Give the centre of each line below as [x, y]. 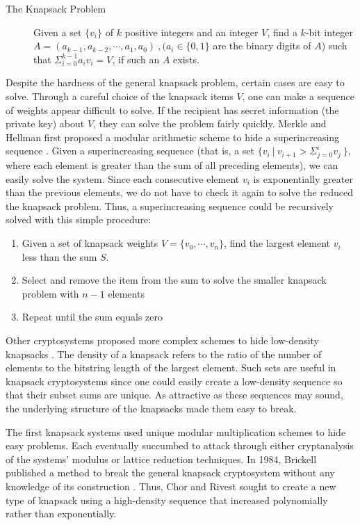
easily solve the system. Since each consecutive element [123, 178]
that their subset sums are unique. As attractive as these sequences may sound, [174, 395]
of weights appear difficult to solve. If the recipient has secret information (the [172, 110]
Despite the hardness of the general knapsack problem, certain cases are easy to [175, 82]
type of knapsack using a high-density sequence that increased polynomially [167, 500]
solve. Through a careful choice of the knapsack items [120, 96]
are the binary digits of [262, 46]
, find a [282, 32]
